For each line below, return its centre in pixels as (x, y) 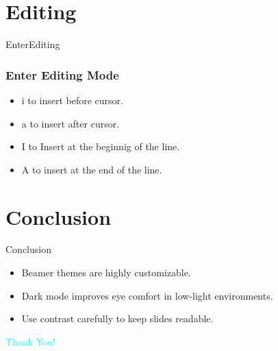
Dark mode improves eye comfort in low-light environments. (147, 295)
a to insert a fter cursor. (71, 123)
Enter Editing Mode (62, 74)
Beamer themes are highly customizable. (106, 273)
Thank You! (30, 341)
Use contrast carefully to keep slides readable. (117, 318)
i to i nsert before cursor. (72, 100)
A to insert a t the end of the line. (92, 169)
